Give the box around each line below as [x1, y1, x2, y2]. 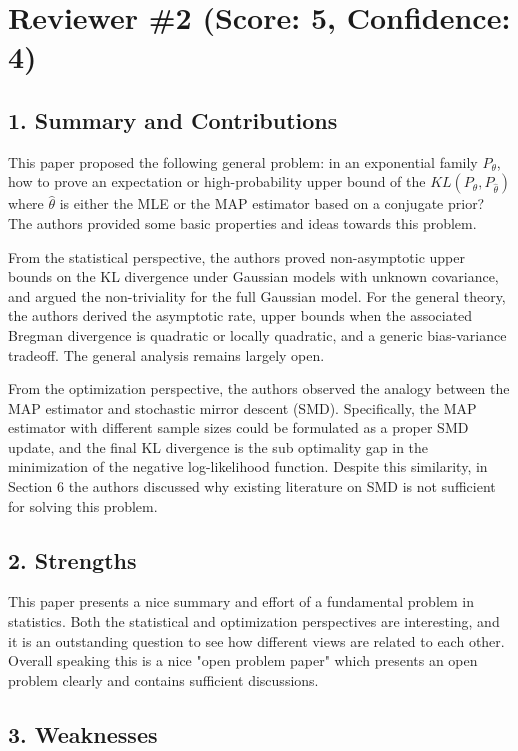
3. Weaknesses [8, 718, 158, 749]
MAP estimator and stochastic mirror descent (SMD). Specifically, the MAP [8, 397, 477, 418]
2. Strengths [8, 544, 137, 575]
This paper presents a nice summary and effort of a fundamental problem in [8, 591, 475, 612]
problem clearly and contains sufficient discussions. [8, 669, 319, 690]
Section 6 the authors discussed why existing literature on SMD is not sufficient [8, 476, 496, 497]
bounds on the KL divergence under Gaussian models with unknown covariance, [8, 266, 499, 287]
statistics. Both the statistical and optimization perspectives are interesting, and [8, 611, 500, 632]
